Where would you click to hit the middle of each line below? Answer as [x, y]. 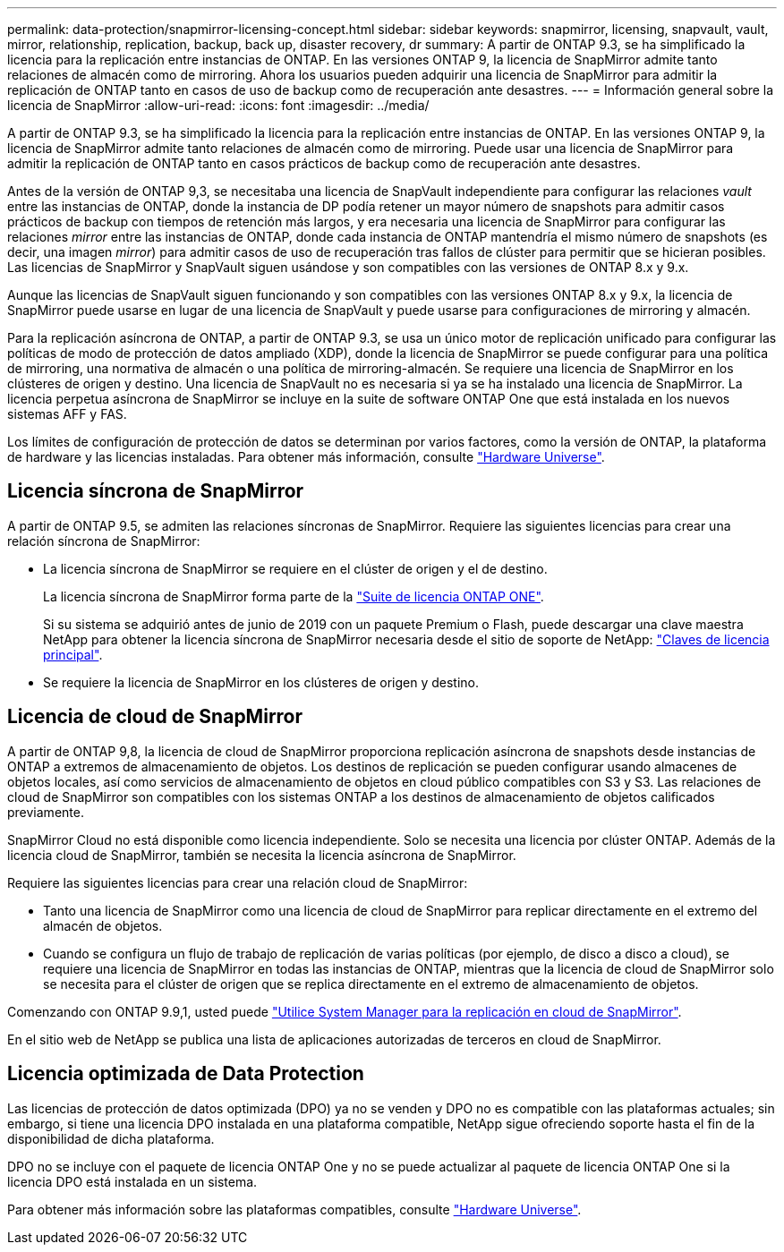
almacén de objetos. [103, 925]
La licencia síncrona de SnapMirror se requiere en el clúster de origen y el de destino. [295, 568]
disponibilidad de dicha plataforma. [111, 1138]
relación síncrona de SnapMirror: [104, 541]
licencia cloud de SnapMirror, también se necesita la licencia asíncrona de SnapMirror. [262, 855]
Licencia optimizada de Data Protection [186, 1074]
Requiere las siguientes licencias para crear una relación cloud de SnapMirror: [238, 882]
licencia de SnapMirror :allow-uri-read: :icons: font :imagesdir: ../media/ [218, 105]
